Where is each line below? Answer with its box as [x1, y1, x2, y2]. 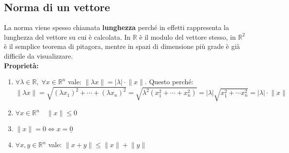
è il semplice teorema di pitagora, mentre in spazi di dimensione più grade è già [4, 41, 240, 51]
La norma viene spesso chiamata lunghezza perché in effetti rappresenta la [4, 22, 229, 32]
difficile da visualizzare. [4, 50, 73, 61]
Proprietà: [4, 60, 39, 70]
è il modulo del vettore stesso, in [139, 31, 236, 42]
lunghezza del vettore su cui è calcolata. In [4, 31, 131, 42]
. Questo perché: [144, 76, 193, 87]
